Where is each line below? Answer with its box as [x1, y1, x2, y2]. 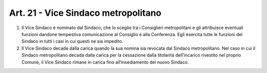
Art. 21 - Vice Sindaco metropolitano [9, 7, 162, 18]
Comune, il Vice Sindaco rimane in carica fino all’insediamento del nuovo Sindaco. [21, 59, 189, 65]
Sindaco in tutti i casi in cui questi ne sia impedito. [21, 38, 124, 44]
